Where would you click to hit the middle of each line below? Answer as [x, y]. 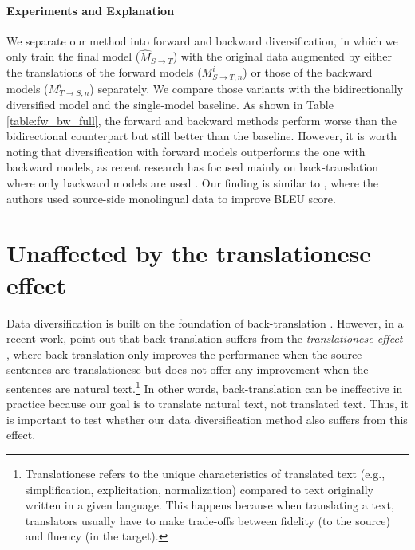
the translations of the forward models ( [104, 72]
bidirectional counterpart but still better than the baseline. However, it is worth [202, 136]
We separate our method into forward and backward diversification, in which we [202, 40]
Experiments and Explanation [91, 10]
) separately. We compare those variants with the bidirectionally [247, 88]
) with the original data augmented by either [282, 56]
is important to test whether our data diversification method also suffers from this [207, 419]
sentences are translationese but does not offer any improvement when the [188, 369]
